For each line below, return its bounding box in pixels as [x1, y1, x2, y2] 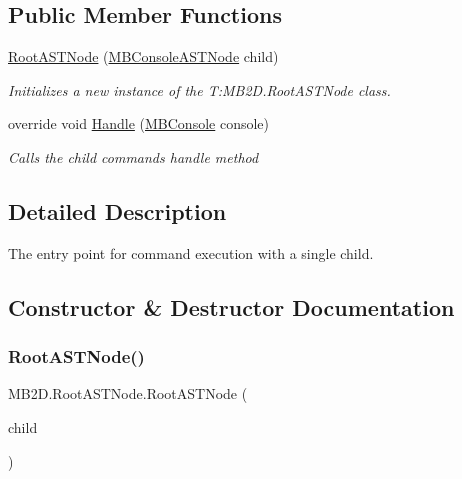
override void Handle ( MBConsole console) [8, 113, 270, 134]
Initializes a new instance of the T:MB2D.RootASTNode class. [8, 79, 391, 100]
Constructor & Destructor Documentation [8, 291, 455, 322]
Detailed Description [8, 195, 227, 226]
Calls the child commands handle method [8, 146, 259, 167]
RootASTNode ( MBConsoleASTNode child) [8, 46, 279, 67]
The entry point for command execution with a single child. [8, 242, 374, 263]
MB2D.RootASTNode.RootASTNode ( [8, 383, 248, 404]
